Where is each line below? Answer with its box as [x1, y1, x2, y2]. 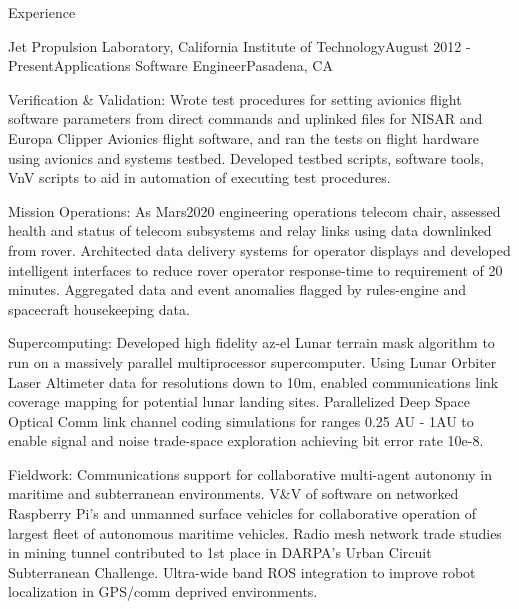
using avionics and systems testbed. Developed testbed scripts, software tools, [8, 147, 484, 168]
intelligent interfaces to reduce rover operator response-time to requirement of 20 [8, 259, 503, 280]
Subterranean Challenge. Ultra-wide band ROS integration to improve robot [8, 561, 476, 582]
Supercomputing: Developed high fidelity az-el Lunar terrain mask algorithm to [8, 332, 495, 353]
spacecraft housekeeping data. [8, 298, 190, 319]
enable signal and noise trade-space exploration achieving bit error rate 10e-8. [8, 430, 484, 451]
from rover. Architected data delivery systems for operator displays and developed [8, 239, 511, 260]
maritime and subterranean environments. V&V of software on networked [8, 483, 459, 504]
